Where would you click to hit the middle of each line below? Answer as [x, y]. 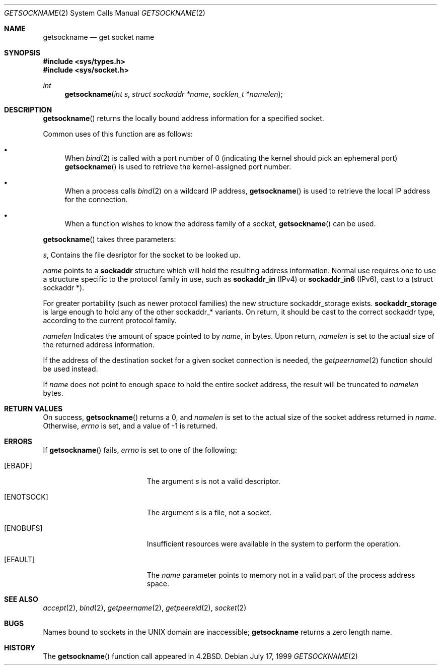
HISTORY [20, 648]
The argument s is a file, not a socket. [209, 512]
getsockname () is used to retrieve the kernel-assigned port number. [178, 167]
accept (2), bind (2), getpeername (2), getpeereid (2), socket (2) [145, 608]
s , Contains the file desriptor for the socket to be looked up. [142, 255]
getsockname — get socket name [99, 37]
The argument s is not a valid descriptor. [213, 481]
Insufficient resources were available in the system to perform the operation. [274, 544]
